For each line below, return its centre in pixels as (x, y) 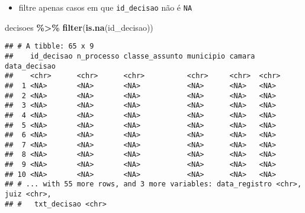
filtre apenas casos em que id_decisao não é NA (105, 7)
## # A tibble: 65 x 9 (49, 46)
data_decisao (30, 66)
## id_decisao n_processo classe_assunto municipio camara (130, 56)
